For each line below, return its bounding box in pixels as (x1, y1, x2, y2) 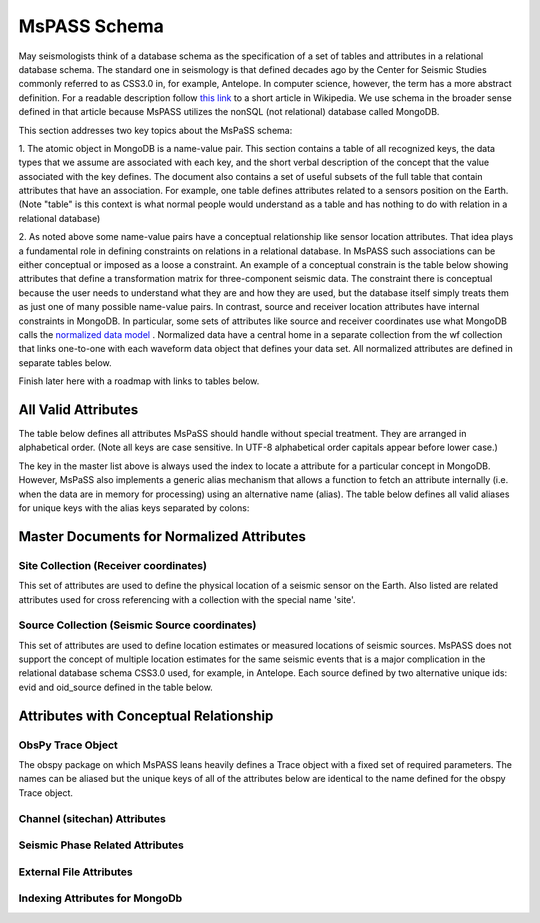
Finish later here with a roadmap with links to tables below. (18, 375, 260, 387)
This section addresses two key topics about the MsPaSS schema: (18, 124, 293, 136)
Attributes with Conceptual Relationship (18, 707, 274, 724)
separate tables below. (18, 356, 112, 369)
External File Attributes (18, 865, 134, 879)
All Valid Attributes (18, 401, 139, 418)
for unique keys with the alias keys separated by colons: (18, 502, 250, 514)
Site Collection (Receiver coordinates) (18, 558, 207, 572)
